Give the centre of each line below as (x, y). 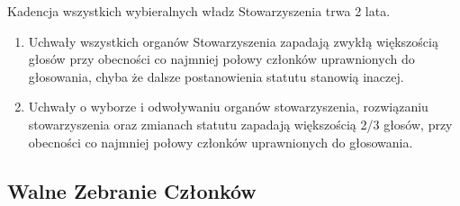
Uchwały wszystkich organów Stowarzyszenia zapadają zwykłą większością (233, 41)
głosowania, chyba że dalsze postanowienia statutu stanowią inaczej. (216, 76)
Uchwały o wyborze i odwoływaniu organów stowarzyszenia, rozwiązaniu (228, 107)
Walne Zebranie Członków (132, 190)
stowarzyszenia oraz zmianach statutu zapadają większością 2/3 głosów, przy (240, 124)
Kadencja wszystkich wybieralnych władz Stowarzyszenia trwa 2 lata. (199, 11)
